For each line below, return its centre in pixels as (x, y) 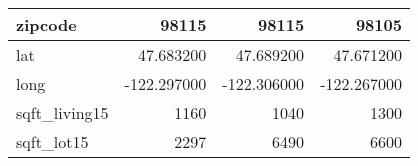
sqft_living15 (62, 112)
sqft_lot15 (52, 141)
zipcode (46, 24)
